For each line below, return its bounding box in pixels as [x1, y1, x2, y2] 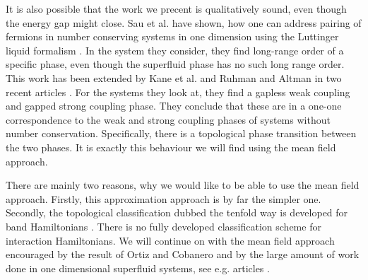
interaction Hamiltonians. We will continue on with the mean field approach [6, 233, 335, 247]
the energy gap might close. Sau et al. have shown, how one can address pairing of [6, 15, 362, 30]
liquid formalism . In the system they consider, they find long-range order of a [6, 42, 344, 57]
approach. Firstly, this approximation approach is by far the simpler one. [6, 191, 321, 206]
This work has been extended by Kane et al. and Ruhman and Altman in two [6, 70, 342, 85]
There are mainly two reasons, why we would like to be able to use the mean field [6, 177, 360, 192]
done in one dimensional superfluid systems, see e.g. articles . [6, 260, 270, 275]
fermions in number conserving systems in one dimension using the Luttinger [6, 29, 339, 44]
